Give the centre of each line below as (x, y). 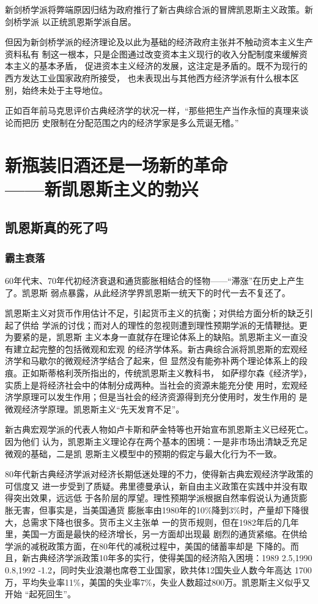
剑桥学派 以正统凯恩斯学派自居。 (71, 21)
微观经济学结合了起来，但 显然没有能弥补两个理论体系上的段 (186, 361)
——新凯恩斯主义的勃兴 (102, 188)
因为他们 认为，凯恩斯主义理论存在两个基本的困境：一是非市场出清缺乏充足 (156, 442)
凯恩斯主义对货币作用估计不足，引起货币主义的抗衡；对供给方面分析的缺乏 (155, 313)
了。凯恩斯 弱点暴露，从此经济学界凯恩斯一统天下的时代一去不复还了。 (148, 292)
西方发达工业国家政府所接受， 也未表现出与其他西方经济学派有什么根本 (148, 77)
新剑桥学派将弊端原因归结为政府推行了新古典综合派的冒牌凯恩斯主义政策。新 (159, 9)
